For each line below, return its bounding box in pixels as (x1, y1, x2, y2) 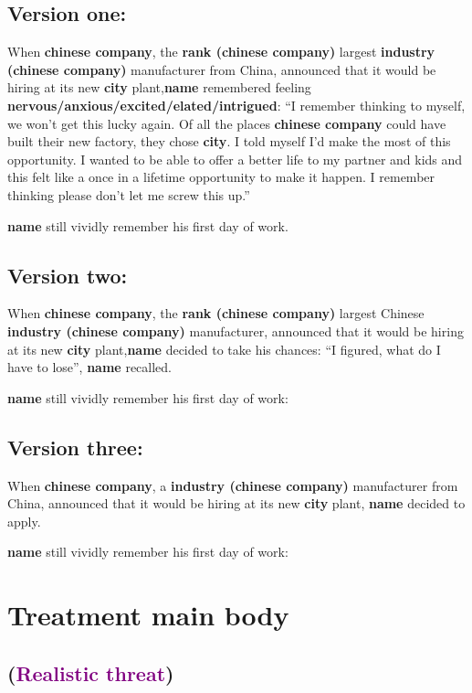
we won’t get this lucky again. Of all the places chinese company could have (7, 113, 446, 133)
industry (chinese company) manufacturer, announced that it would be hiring (7, 321, 464, 340)
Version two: (7, 261, 128, 289)
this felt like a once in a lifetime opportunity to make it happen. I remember (7, 167, 435, 187)
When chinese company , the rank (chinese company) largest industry (7, 42, 435, 61)
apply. (7, 511, 41, 530)
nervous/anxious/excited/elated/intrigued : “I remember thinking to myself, (7, 95, 466, 114)
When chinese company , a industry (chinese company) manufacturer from (7, 475, 458, 495)
